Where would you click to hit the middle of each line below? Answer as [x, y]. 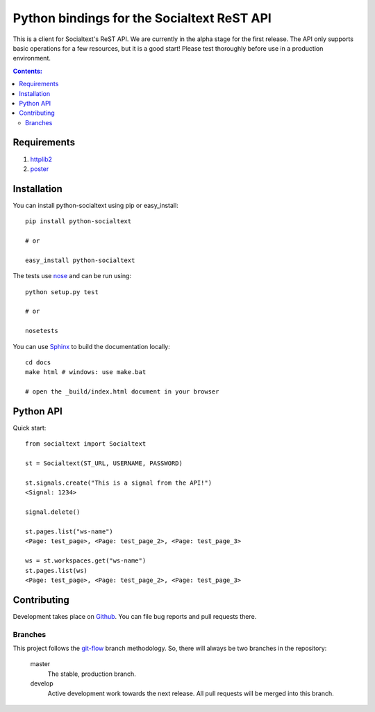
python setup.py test [62, 292]
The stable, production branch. [92, 674]
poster [40, 169]
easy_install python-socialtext [80, 260]
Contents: [28, 71]
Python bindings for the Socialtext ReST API [142, 18]
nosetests [42, 331]
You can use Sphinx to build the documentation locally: [91, 346]
